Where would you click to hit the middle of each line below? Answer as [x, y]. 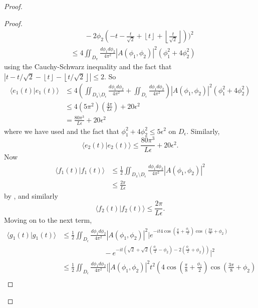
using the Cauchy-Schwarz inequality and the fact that [88, 66]
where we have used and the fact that [62, 131]
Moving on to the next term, [48, 220]
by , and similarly [31, 195]
